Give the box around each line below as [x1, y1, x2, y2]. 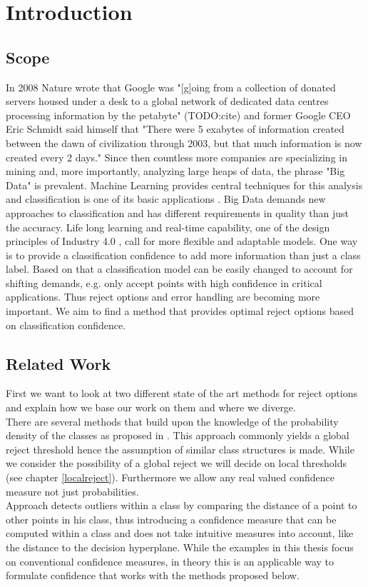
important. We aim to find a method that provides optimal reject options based [6, 303, 354, 318]
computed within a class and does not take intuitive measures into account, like [6, 526, 354, 541]
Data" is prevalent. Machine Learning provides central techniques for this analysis [6, 177, 363, 192]
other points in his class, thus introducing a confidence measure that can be [6, 511, 337, 526]
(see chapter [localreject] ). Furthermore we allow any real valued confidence [6, 470, 334, 485]
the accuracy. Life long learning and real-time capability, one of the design [6, 219, 330, 234]
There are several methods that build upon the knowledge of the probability [6, 413, 339, 428]
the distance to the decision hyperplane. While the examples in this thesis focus [6, 540, 354, 554]
